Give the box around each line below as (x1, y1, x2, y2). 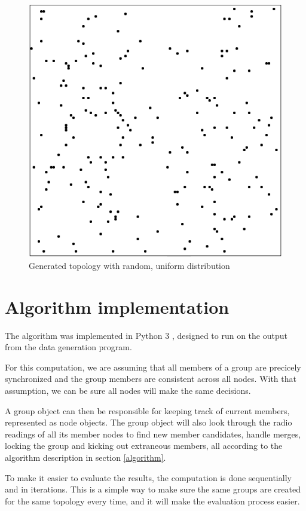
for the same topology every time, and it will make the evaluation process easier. (5, 494, 300, 507)
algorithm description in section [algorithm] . (5, 451, 166, 463)
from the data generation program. (5, 341, 132, 353)
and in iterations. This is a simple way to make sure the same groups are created (5, 483, 301, 495)
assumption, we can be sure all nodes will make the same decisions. (5, 384, 251, 397)
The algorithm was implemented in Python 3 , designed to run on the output (5, 329, 287, 341)
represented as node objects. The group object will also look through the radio (5, 416, 292, 429)
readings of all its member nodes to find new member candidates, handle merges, (5, 427, 301, 440)
